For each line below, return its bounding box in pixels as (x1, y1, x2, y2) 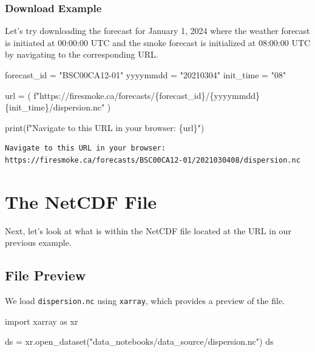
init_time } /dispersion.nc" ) (9, 101, 111, 113)
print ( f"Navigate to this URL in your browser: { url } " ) (5, 121, 205, 134)
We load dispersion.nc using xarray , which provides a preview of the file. (5, 294, 285, 307)
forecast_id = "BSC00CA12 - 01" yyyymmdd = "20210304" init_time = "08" (5, 69, 286, 81)
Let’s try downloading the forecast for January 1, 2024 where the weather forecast (5, 24, 310, 37)
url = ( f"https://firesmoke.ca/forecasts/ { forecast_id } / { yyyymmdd (5, 89, 256, 101)
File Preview (5, 266, 86, 285)
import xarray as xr (5, 314, 78, 327)
